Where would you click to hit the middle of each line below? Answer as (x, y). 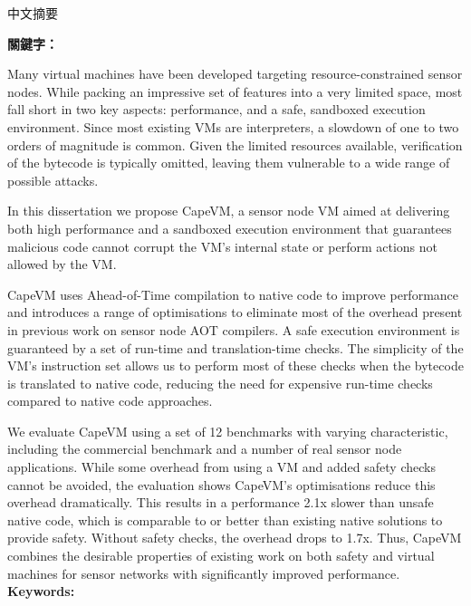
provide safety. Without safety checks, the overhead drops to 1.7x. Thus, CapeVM (235, 538)
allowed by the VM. (62, 264)
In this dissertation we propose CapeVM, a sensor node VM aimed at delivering (229, 211)
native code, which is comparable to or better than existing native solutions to (225, 519)
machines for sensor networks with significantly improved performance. (204, 573)
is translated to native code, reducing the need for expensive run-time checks (220, 383)
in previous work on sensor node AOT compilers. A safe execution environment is (234, 329)
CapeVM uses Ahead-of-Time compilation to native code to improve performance (233, 294)
